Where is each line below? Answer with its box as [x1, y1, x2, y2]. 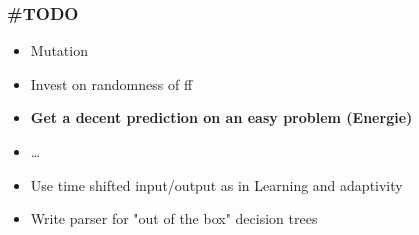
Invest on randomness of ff [30, 73, 193, 94]
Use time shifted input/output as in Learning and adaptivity [30, 174, 403, 195]
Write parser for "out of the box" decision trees [30, 208, 318, 229]
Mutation [30, 40, 88, 61]
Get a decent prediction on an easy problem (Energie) [30, 107, 413, 128]
